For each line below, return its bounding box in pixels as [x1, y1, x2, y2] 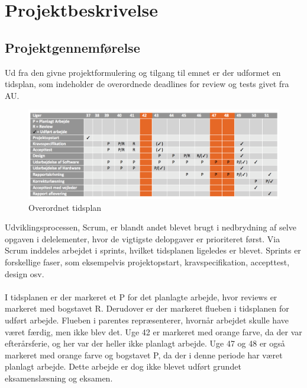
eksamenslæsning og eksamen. [5, 371, 113, 384]
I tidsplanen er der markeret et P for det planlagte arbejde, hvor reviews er [5, 290, 277, 303]
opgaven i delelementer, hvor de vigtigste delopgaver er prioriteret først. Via [5, 232, 280, 245]
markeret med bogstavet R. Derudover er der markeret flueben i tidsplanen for [5, 302, 289, 315]
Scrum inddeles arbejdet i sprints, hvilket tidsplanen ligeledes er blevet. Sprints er [5, 244, 301, 256]
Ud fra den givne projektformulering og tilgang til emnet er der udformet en [5, 66, 281, 78]
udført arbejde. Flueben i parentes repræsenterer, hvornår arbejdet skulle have [5, 314, 289, 326]
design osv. [5, 267, 44, 280]
